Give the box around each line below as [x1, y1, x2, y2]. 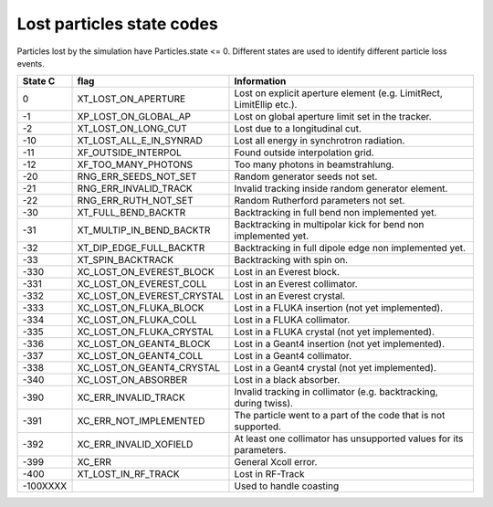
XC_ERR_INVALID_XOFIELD [77, 438, 194, 451]
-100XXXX [22, 480, 68, 492]
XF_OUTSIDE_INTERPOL [77, 146, 182, 159]
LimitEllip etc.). [234, 99, 298, 111]
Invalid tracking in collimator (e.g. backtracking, [234, 386, 438, 398]
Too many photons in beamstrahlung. [234, 158, 394, 171]
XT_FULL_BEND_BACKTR [77, 206, 186, 219]
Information [234, 75, 287, 88]
